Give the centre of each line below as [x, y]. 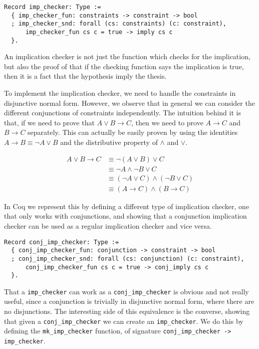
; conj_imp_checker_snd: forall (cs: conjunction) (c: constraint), [128, 258]
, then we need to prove [167, 122]
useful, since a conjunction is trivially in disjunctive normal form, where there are [129, 301]
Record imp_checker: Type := [53, 7]
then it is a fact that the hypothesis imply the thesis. [85, 76]
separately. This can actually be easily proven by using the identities [133, 132]
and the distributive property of [109, 142]
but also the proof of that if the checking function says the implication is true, [124, 66]
